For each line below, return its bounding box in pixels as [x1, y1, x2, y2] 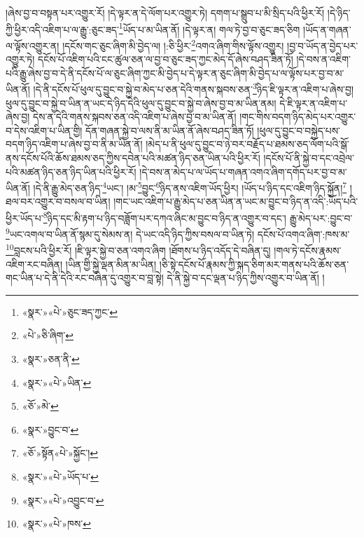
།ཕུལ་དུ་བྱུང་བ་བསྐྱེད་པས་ [257, 123, 341, 137]
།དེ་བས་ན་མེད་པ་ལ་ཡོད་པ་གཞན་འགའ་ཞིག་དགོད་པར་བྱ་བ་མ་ [139, 164, 347, 179]
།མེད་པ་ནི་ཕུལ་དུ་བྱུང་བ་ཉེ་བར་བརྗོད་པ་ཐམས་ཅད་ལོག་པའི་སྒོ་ [146, 137, 349, 151]
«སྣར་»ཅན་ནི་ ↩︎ [22, 352, 80, 366]
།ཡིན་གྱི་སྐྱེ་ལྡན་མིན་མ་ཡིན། [65, 256, 157, 271]
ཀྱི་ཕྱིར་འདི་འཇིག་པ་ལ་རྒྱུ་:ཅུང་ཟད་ [6, 22, 119, 36]
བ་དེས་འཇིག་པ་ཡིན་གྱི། [6, 123, 83, 137]
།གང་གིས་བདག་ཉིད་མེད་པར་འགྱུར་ [239, 109, 356, 124]
